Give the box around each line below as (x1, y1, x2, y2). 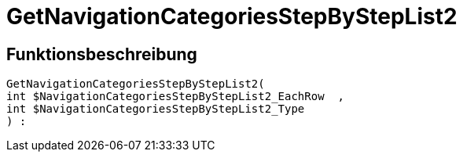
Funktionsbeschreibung (6, 44, 197, 64)
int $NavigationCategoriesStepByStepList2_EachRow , (6, 90, 344, 103)
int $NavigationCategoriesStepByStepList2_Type (6, 102, 305, 116)
